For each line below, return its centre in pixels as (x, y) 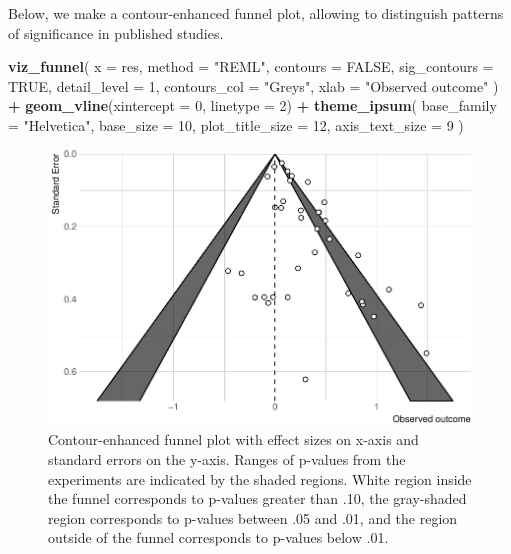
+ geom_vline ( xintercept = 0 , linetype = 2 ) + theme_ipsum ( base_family (252, 105)
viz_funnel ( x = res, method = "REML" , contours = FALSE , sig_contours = (251, 66)
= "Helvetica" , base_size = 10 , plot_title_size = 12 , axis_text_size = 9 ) (236, 124)
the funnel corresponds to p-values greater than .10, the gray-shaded (257, 498)
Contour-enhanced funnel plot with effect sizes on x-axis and (233, 439)
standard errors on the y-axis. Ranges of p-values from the (227, 459)
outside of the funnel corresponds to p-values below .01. (218, 537)
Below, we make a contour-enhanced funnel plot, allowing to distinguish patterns (256, 13)
